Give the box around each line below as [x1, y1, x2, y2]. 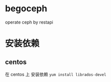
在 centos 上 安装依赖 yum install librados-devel [5, 71, 107, 77]
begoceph [5, 3, 47, 14]
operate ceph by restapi [5, 19, 53, 25]
